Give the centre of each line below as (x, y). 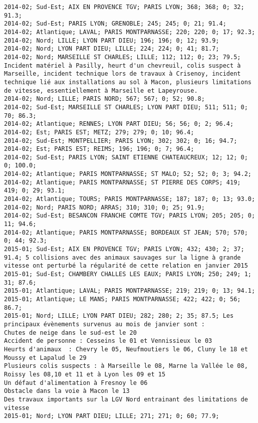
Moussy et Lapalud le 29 (45, 358)
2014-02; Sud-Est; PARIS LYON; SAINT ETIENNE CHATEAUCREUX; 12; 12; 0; (126, 157)
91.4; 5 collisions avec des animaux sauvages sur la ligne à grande (122, 257)
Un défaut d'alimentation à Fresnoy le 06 (76, 383)
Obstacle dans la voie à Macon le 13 (67, 391)
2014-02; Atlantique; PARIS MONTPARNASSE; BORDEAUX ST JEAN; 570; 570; (126, 232)
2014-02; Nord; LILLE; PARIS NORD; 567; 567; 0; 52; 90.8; (104, 99)
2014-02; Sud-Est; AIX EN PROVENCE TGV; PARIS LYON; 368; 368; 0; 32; (124, 7)
